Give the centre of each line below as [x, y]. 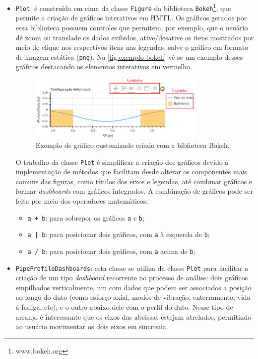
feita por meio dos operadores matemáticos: [82, 200]
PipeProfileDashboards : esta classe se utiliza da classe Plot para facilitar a [132, 268]
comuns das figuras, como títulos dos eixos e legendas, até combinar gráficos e [134, 181]
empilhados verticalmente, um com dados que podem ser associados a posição [133, 287]
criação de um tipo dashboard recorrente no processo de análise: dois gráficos [132, 278]
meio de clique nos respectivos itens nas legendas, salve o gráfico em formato [132, 47]
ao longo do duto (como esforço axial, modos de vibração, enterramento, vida [133, 297]
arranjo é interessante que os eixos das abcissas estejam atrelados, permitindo [133, 316]
